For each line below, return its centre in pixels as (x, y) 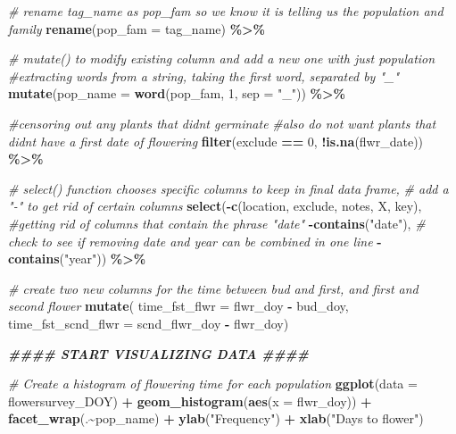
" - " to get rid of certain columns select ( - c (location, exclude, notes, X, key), (215, 206)
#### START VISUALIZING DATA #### (159, 353)
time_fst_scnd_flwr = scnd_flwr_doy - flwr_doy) (149, 323)
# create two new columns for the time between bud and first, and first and (213, 288)
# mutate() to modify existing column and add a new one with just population (222, 58)
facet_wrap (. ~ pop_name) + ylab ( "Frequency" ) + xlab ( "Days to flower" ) (216, 418)
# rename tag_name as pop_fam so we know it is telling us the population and (226, 11)
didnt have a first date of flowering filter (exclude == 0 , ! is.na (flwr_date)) (216, 141)
